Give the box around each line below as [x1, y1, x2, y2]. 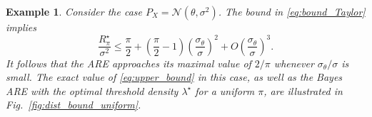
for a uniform [195, 83, 255, 98]
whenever [273, 55, 314, 70]
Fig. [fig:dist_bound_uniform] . [6, 97, 141, 112]
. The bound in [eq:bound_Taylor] [218, 4, 366, 18]
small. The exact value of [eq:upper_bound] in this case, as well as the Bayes [6, 69, 343, 84]
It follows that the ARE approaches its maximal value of [6, 55, 251, 70]
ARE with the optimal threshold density [6, 83, 179, 98]
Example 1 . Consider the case [6, 4, 142, 18]
